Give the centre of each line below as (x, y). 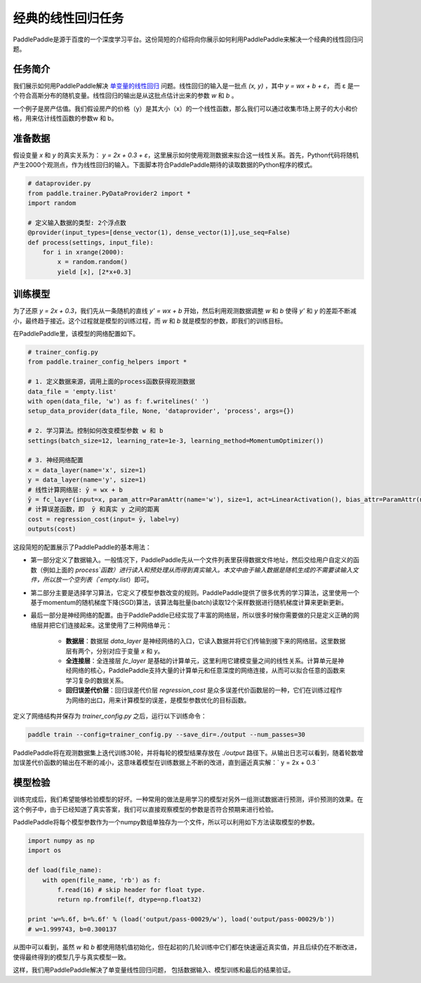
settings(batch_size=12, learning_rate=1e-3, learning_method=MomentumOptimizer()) (176, 441)
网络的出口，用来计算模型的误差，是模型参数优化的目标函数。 (161, 700)
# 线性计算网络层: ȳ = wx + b (75, 490)
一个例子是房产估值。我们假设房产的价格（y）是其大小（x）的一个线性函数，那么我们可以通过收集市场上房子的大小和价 (185, 108)
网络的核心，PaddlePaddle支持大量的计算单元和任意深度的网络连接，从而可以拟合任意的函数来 (208, 671)
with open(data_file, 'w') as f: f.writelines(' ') (119, 401)
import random (52, 203)
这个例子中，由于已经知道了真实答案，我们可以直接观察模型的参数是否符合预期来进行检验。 (145, 809)
